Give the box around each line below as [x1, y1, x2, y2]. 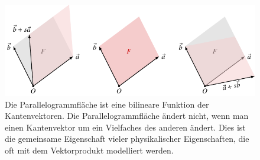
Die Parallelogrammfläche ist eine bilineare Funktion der [5, 98, 209, 110]
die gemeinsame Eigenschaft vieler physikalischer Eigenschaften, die [5, 132, 249, 145]
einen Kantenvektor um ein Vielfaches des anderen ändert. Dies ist [5, 121, 246, 133]
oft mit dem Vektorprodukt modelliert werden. [5, 144, 174, 156]
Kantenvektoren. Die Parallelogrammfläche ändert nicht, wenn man [5, 109, 249, 122]
